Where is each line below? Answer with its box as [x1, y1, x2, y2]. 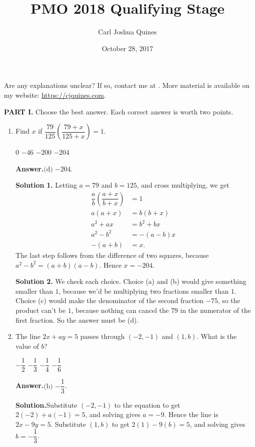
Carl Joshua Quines [98, 27, 157, 37]
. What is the [197, 331, 237, 341]
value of [15, 340, 39, 351]
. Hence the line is [164, 409, 219, 419]
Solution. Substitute [15, 399, 77, 410]
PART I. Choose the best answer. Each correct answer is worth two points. [4, 106, 233, 116]
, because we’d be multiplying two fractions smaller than [58, 285, 229, 296]
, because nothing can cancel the [71, 305, 169, 315]
